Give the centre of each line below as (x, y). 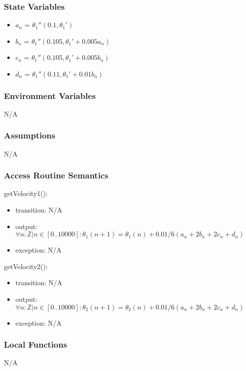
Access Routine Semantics (56, 175)
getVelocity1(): (26, 193)
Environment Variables (50, 95)
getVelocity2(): (26, 266)
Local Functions (36, 344)
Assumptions (30, 135)
